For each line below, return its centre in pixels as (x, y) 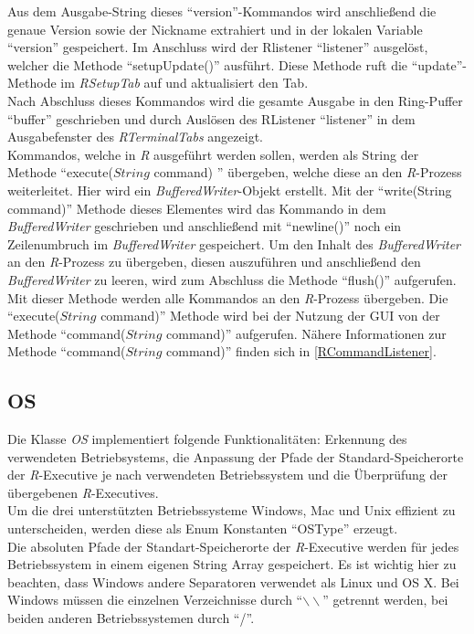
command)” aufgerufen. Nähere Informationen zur (306, 333)
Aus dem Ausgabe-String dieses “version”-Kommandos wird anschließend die (222, 11)
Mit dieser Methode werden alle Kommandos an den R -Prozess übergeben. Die (228, 297)
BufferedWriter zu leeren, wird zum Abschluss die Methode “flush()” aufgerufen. (232, 279)
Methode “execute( (60, 172)
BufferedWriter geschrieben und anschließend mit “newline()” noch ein (205, 226)
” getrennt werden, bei (385, 600)
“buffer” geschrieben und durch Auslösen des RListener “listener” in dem (211, 118)
